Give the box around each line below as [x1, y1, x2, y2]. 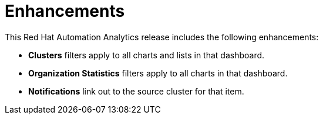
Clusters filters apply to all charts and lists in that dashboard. [28, 50, 265, 60]
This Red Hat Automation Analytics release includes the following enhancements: [5, 32, 319, 42]
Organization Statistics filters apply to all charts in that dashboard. [28, 68, 288, 78]
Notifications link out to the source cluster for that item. [28, 86, 244, 96]
